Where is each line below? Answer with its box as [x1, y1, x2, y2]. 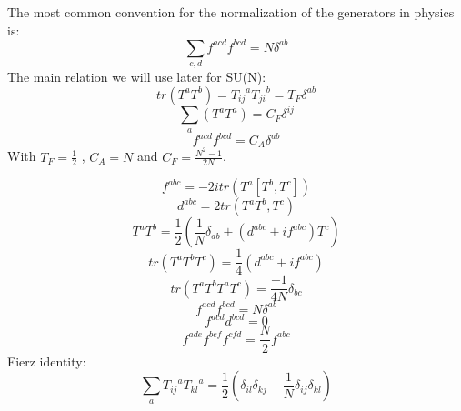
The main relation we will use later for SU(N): [7, 67, 266, 86]
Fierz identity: [7, 351, 86, 370]
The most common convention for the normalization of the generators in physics [7, 3, 455, 21]
